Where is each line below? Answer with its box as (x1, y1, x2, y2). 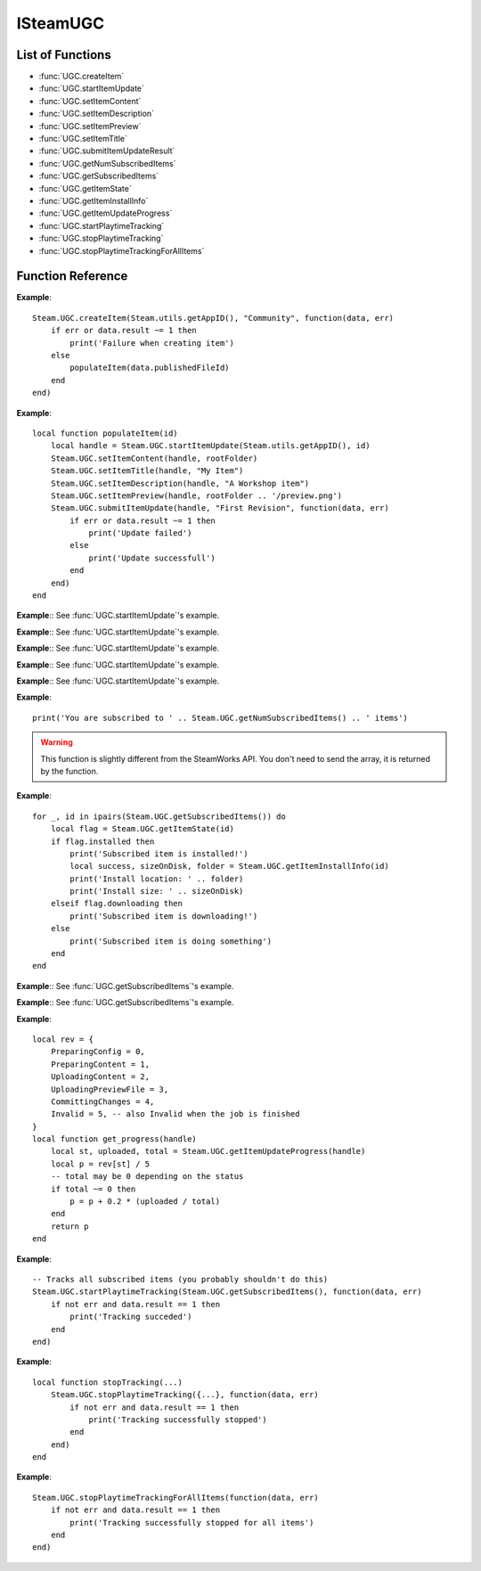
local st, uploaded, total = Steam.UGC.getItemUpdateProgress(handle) (50, 1146, 366, 1157)
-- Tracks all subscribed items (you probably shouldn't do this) (32, 1274, 329, 1284)
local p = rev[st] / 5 (50, 1158, 151, 1169)
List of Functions (16, 47, 111, 62)
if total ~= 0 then (50, 1183, 136, 1194)
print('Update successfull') (88, 552, 216, 563)
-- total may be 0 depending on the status (50, 1172, 244, 1182)
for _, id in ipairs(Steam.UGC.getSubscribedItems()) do (32, 811, 287, 822)
